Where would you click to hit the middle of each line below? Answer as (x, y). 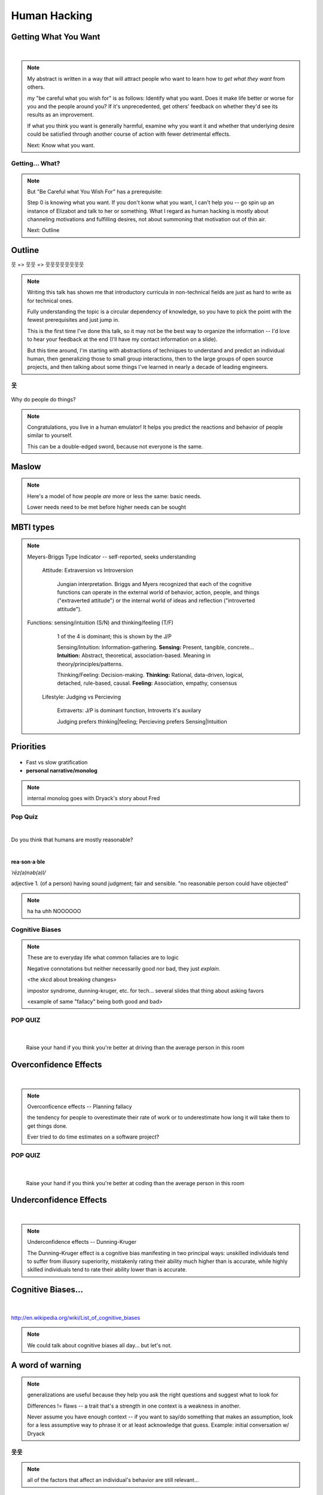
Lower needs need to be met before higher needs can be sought (107, 507)
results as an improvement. (60, 115)
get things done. (48, 1126)
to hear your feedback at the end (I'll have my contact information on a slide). (122, 339)
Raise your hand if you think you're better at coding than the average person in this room (135, 1183)
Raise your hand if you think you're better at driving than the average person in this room (135, 1048)
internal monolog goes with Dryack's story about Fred (94, 798)
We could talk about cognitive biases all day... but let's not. (100, 1345)
